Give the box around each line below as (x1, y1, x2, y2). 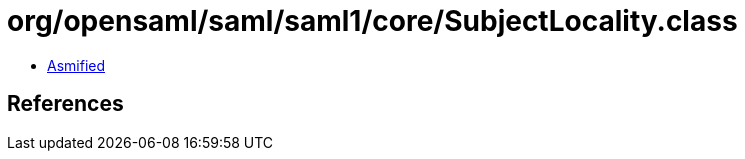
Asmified (47, 56, 106, 74)
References (7, 91, 124, 117)
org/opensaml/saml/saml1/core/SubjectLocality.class (7, 4, 738, 38)
